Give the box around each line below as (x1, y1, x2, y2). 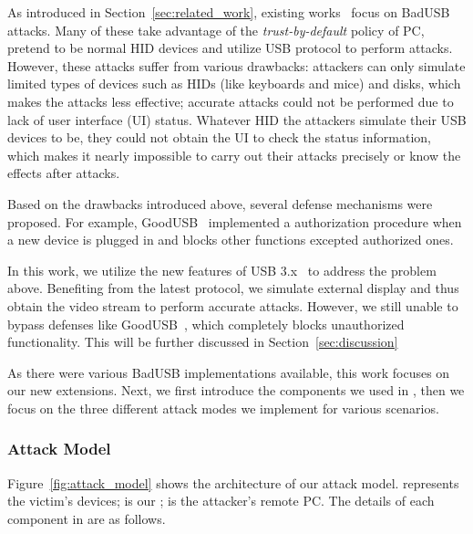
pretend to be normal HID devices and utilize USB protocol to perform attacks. (7, 38, 453, 58)
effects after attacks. (7, 163, 120, 183)
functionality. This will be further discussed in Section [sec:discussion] (7, 332, 398, 351)
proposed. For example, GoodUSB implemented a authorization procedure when (7, 212, 462, 231)
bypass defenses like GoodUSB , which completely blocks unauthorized (7, 314, 405, 333)
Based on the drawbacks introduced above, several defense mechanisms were (7, 194, 433, 213)
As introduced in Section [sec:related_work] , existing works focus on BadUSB (7, 3, 450, 21)
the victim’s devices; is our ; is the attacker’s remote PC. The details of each (7, 491, 435, 510)
